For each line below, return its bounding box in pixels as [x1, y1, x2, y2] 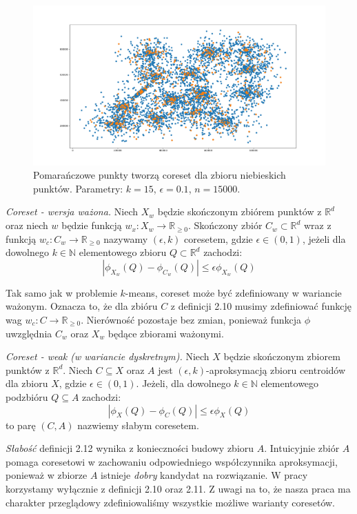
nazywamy [103, 231, 148, 246]
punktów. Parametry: [33, 181, 123, 195]
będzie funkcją [61, 218, 122, 233]
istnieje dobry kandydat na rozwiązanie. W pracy [101, 468, 308, 482]
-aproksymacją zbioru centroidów [206, 362, 346, 377]
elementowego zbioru [79, 245, 167, 259]
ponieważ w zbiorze [6, 468, 88, 482]
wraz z [304, 218, 331, 233]
